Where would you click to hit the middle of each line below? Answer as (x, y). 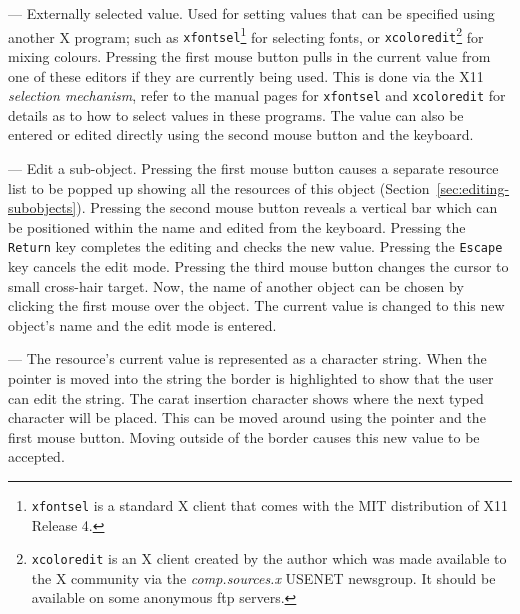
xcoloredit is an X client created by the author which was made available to (269, 558)
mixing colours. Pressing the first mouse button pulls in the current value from (249, 55)
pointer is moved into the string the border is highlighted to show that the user (251, 377)
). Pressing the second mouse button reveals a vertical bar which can (287, 207)
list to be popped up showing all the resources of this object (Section (219, 187)
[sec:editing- (473, 187)
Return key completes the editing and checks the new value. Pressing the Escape (255, 246)
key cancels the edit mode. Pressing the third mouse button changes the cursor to (258, 265)
